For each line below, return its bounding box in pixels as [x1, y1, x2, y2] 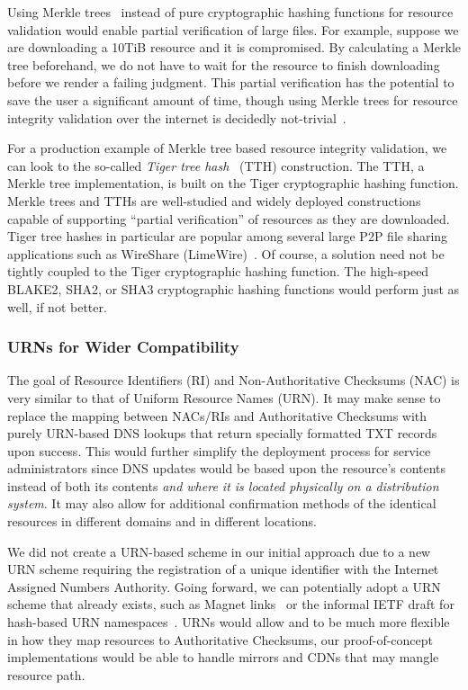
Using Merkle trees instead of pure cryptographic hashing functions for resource [7, 3, 454, 21]
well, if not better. [7, 297, 107, 316]
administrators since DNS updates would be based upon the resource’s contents [7, 459, 446, 478]
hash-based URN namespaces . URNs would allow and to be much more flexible [7, 613, 450, 632]
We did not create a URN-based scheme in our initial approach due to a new [7, 542, 431, 560]
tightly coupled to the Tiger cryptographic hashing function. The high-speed [7, 262, 429, 281]
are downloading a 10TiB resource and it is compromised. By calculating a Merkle [7, 38, 462, 57]
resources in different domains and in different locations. [7, 512, 317, 531]
